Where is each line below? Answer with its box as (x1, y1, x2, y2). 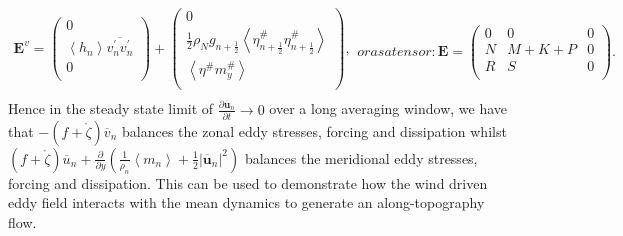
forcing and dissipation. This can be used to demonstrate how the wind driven (8, 172, 488, 193)
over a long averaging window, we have (269, 98, 508, 119)
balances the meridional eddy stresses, (244, 147, 478, 168)
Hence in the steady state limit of (8, 98, 214, 119)
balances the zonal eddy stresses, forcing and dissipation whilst (121, 120, 507, 141)
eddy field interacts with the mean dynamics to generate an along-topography (8, 192, 485, 213)
